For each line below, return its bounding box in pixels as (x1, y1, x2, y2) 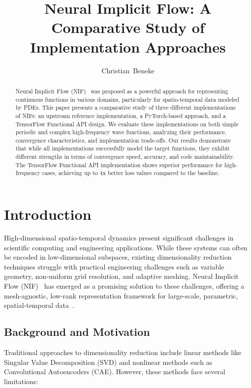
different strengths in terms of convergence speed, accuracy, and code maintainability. (15, 152, 235, 161)
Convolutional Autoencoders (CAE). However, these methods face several (4, 366, 225, 377)
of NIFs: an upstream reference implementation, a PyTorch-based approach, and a (15, 111, 226, 119)
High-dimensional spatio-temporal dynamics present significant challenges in (4, 233, 234, 243)
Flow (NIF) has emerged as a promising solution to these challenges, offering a (4, 281, 245, 291)
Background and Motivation (4, 324, 150, 339)
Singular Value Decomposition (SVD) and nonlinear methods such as (4, 357, 213, 367)
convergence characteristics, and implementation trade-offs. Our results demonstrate (15, 136, 231, 144)
